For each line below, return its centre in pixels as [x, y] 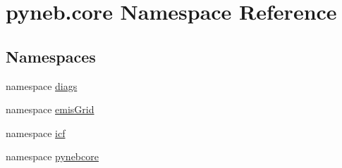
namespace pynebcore [52, 156]
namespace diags [42, 85]
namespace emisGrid [50, 109]
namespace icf [36, 133]
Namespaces [51, 56]
